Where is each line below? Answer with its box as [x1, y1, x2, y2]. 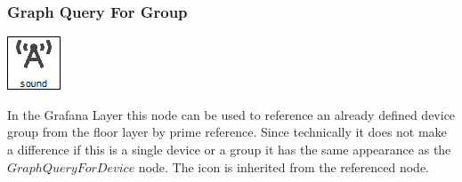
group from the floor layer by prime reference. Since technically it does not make [7, 123, 447, 141]
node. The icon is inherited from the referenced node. [138, 157, 429, 176]
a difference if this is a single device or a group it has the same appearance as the [7, 140, 451, 158]
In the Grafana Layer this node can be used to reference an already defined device [7, 105, 456, 123]
